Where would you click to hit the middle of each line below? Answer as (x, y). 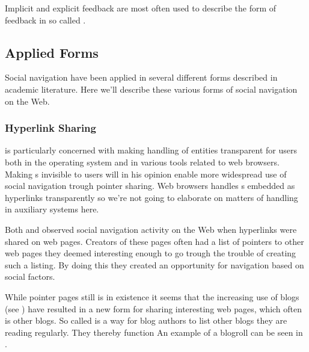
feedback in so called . (45, 20)
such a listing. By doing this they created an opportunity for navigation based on (154, 264)
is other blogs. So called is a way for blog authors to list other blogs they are (146, 320)
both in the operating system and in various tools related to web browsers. (142, 162)
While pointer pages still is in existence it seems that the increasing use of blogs (152, 296)
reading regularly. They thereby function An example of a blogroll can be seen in (154, 332)
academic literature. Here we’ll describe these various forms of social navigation (151, 89)
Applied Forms (52, 52)
